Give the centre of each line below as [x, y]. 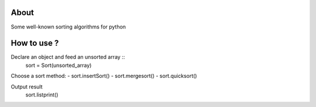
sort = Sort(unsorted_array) [59, 65]
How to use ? [35, 43]
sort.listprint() [42, 94]
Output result [27, 87]
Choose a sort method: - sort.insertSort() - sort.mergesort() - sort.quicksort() [104, 76]
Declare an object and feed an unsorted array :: [68, 57]
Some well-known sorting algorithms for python [68, 27]
